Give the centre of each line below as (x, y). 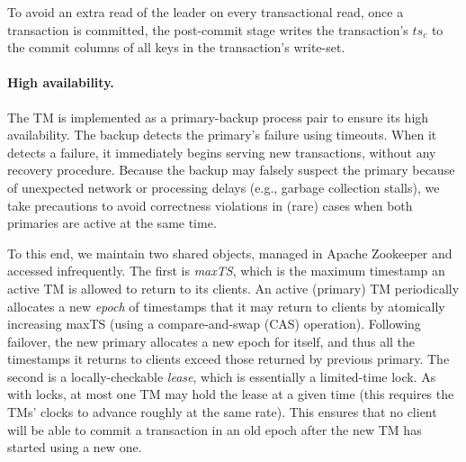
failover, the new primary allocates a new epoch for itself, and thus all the (211, 341)
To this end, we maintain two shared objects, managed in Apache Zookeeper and (230, 253)
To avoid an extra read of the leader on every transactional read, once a (206, 12)
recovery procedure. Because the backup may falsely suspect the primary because (231, 170)
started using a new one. (75, 447)
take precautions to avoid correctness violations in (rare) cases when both (210, 205)
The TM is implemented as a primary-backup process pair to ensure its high (218, 117)
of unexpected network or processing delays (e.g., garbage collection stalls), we (224, 187)
